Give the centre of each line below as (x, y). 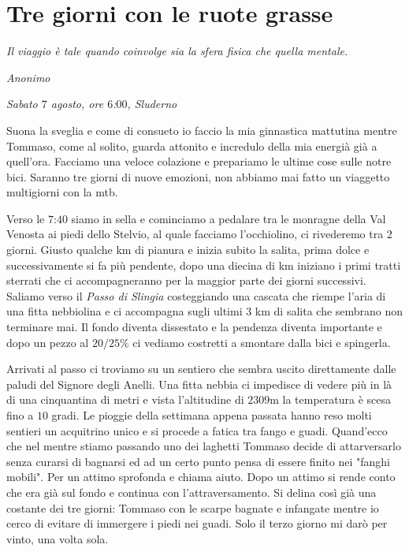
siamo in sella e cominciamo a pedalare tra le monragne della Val (229, 218)
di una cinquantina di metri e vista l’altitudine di (125, 399)
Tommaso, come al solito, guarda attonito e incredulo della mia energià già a (192, 145)
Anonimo (28, 77)
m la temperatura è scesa (331, 399)
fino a (20, 415)
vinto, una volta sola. (58, 538)
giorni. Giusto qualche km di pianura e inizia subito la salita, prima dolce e (188, 250)
